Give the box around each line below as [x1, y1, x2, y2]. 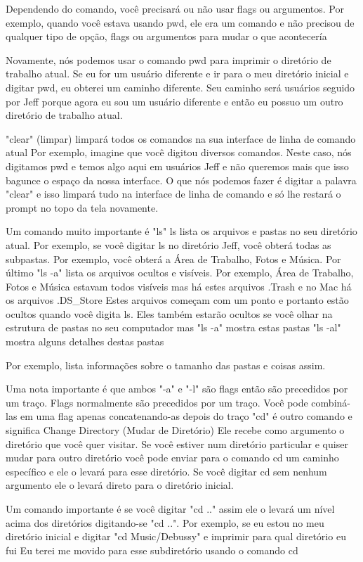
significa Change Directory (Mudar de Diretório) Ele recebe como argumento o [6, 423, 345, 438]
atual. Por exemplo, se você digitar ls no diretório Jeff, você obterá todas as [6, 237, 331, 252]
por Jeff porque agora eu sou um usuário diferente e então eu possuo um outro [6, 94, 343, 108]
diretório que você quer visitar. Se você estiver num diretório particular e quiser [6, 436, 348, 451]
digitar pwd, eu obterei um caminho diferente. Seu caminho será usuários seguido [6, 79, 355, 94]
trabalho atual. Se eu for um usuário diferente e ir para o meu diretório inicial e [6, 66, 349, 81]
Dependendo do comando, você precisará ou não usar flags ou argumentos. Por [6, 1, 344, 15]
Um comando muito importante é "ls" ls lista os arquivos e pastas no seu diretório [6, 224, 357, 238]
